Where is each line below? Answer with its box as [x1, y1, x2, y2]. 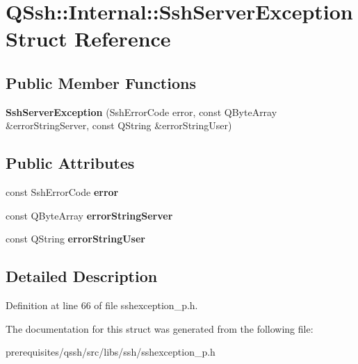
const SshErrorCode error [6, 185, 119, 199]
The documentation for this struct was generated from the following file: [6, 321, 314, 336]
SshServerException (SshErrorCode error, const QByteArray [6, 104, 277, 119]
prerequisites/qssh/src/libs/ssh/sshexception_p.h [6, 345, 215, 359]
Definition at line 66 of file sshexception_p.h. [6, 298, 198, 313]
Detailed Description [6, 265, 158, 287]
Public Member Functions [6, 72, 196, 93]
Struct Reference [6, 24, 171, 53]
